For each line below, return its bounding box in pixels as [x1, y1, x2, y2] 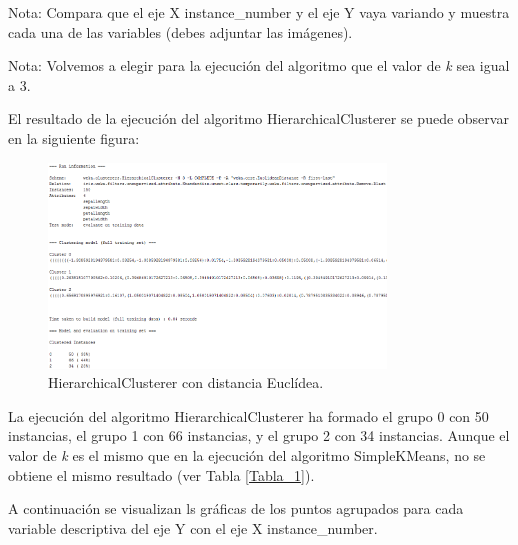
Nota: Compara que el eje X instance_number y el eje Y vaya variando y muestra [8, 2, 510, 22]
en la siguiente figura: [8, 127, 140, 148]
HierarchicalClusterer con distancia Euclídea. [48, 372, 324, 393]
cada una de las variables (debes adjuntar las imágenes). [8, 21, 353, 42]
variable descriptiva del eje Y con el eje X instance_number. [8, 517, 378, 538]
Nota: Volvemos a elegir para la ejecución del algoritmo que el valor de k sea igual [8, 55, 510, 76]
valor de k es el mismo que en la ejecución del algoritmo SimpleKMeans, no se [8, 445, 486, 465]
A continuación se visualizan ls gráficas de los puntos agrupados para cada [8, 498, 464, 519]
